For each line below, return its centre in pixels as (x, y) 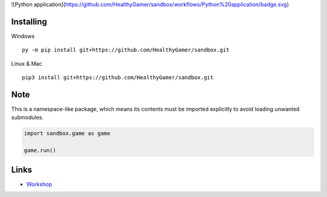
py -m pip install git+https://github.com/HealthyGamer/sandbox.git (126, 50)
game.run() (40, 150)
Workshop (39, 184)
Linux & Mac (27, 63)
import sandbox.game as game (67, 134)
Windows (23, 36)
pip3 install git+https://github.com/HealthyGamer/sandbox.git (118, 78)
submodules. (27, 117)
